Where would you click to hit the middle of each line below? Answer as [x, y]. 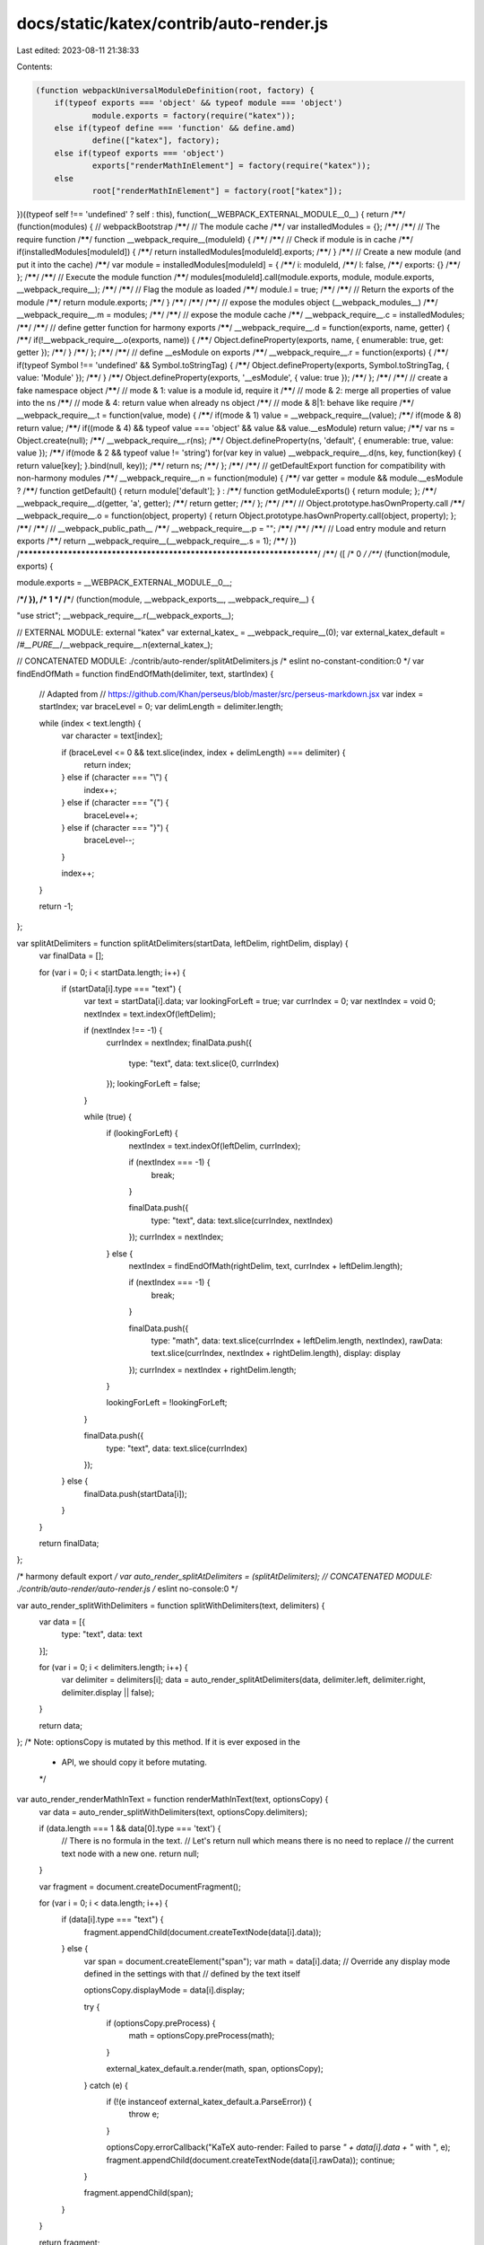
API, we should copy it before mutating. [134, 1762]
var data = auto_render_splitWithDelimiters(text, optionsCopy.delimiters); [173, 1812]
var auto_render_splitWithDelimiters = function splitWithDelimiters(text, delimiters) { [171, 1605]
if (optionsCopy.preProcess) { [161, 2023]
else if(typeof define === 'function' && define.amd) [175, 128]
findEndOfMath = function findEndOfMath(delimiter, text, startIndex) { [145, 673]
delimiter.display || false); [108, 1692]
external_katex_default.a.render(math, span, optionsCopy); [215, 2069]
